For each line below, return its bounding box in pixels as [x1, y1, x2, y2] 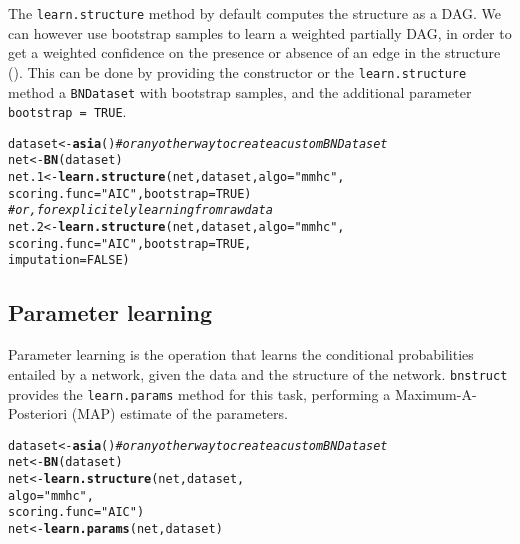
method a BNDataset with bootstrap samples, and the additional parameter [8, 81, 472, 102]
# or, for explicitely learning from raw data [8, 203, 273, 218]
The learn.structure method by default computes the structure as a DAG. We [8, 3, 501, 23]
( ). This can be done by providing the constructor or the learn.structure [8, 61, 467, 82]
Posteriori [8, 403, 68, 424]
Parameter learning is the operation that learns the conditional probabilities [8, 344, 474, 365]
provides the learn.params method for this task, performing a [8, 383, 391, 404]
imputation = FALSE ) [8, 253, 130, 268]
